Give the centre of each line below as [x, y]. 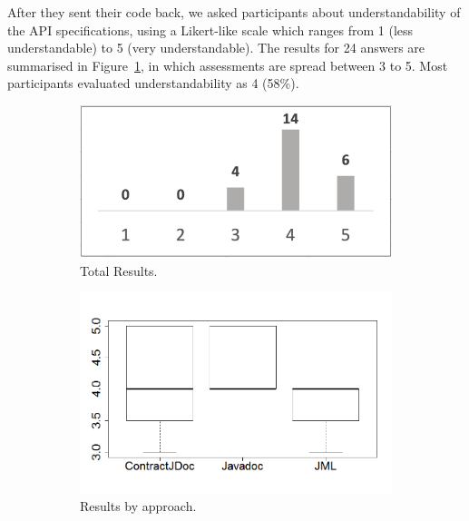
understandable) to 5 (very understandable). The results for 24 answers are [216, 48]
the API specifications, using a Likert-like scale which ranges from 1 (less [210, 29]
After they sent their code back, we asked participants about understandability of [234, 12]
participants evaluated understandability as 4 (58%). [153, 83]
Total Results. [119, 270]
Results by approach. [138, 505]
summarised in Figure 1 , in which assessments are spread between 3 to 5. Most [228, 65]
